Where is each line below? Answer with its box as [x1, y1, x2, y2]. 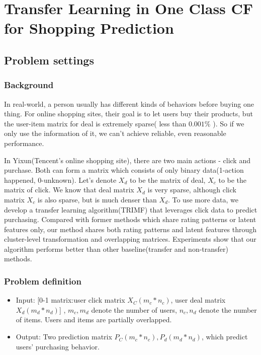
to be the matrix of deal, [129, 174, 206, 185]
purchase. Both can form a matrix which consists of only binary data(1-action [4, 165, 244, 175]
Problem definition [4, 274, 81, 287]
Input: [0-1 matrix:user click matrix [16, 295, 125, 305]
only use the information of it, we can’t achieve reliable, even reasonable [4, 128, 226, 138]
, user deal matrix [170, 295, 226, 305]
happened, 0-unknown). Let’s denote [4, 174, 117, 185]
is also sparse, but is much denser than [37, 194, 157, 204]
